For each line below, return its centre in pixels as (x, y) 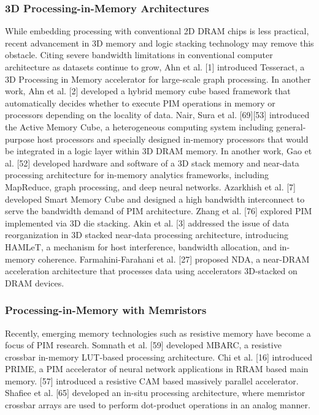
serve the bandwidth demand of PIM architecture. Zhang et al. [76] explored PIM (159, 211)
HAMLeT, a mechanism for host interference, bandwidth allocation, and (141, 246)
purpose (20, 139)
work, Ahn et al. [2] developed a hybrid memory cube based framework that (148, 91)
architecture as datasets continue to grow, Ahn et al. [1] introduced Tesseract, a (155, 67)
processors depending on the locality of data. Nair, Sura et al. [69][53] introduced (157, 115)
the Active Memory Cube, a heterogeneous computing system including (139, 126)
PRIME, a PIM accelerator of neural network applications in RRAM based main (157, 369)
